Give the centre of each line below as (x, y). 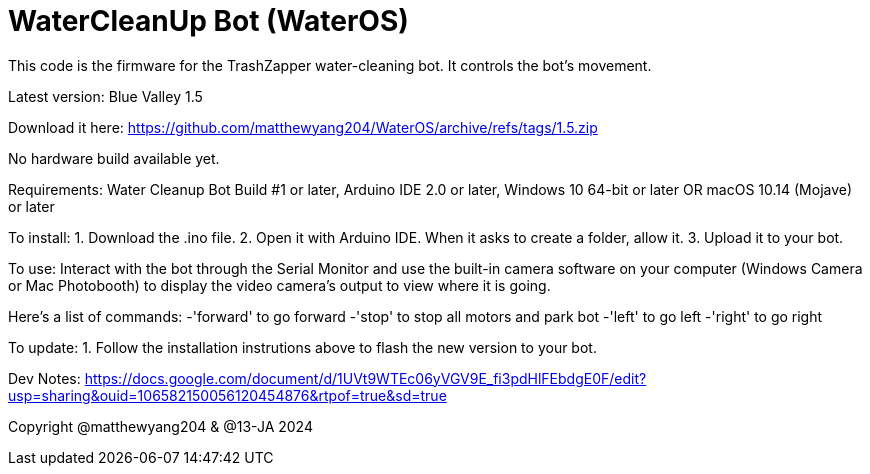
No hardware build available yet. (114, 158)
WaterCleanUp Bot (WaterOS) (208, 21)
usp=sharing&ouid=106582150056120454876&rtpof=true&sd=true (227, 395)
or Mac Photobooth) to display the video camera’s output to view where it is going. (279, 285)
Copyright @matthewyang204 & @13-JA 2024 (160, 426)
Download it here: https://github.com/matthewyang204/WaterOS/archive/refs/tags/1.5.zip (303, 127)
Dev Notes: (44, 378)
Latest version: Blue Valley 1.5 (105, 96)
